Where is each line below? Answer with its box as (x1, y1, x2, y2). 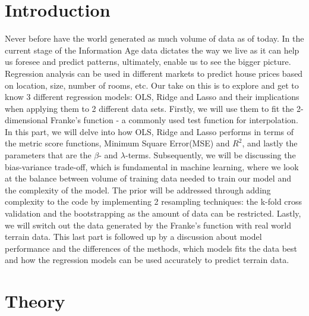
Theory (5, 289, 65, 313)
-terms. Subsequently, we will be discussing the (125, 149, 296, 161)
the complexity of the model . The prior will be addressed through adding (5, 183, 271, 196)
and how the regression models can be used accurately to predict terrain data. (5, 254, 289, 266)
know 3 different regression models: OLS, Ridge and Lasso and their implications (5, 90, 299, 103)
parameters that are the (5, 149, 92, 161)
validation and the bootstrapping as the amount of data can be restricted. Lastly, (5, 207, 301, 220)
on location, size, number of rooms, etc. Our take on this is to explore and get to (5, 79, 299, 91)
